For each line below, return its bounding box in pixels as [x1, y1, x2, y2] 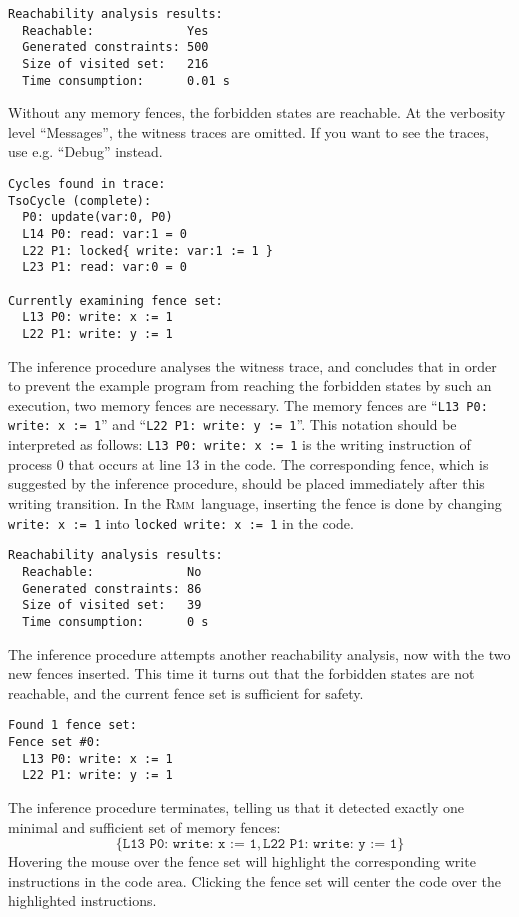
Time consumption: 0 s [22, 614, 209, 629]
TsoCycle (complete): [8, 193, 152, 208]
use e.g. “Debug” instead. [8, 141, 163, 162]
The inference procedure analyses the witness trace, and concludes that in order [8, 355, 497, 376]
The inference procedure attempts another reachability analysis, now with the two [8, 643, 511, 664]
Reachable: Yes [22, 23, 209, 38]
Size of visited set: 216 [22, 56, 209, 71]
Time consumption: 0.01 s [22, 73, 230, 88]
